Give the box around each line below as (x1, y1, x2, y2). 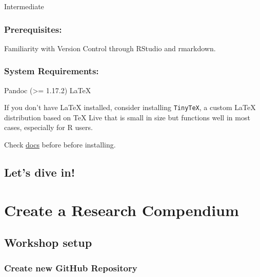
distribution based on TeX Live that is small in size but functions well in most (4, 112, 250, 122)
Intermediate (4, 1, 44, 11)
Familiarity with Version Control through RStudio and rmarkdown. (4, 42, 216, 53)
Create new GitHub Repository (4, 261, 137, 274)
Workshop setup (4, 235, 92, 250)
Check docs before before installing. (4, 139, 116, 150)
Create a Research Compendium (4, 199, 239, 220)
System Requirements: (4, 65, 99, 77)
